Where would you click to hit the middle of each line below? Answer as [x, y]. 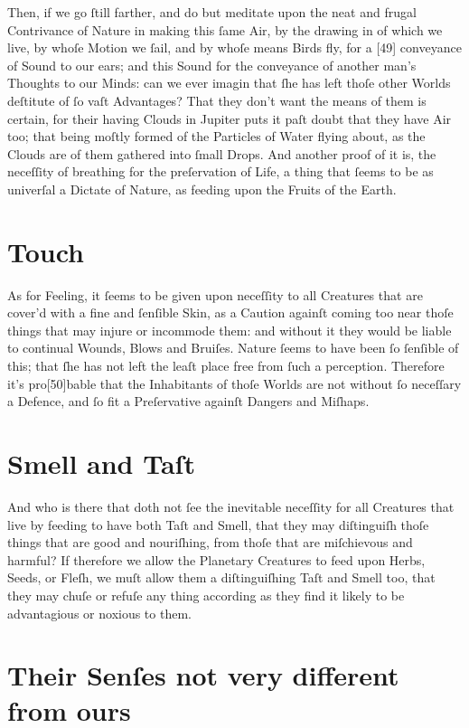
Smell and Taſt [101, 463]
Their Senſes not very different [203, 675]
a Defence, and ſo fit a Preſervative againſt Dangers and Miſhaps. [188, 401]
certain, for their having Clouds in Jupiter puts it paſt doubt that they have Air [230, 118]
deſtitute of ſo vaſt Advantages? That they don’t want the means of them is [217, 100]
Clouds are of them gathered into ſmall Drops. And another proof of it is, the [222, 153]
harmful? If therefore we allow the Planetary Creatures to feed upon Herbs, [216, 559]
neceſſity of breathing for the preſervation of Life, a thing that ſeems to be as [220, 171]
